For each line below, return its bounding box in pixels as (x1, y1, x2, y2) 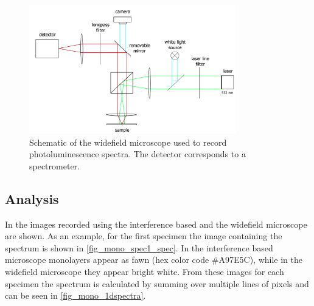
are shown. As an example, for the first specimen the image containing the (5, 229, 282, 242)
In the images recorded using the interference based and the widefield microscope (5, 217, 307, 230)
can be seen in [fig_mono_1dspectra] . (5, 289, 146, 302)
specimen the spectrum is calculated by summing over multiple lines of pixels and (5, 277, 309, 290)
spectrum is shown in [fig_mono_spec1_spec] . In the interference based (5, 241, 273, 254)
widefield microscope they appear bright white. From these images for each (5, 265, 284, 277)
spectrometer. (29, 159, 80, 172)
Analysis (5, 189, 59, 208)
